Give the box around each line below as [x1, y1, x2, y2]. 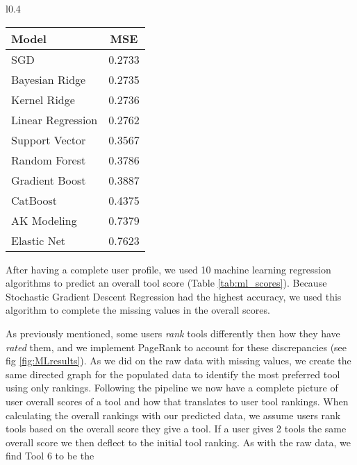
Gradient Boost [11, 171, 86, 188]
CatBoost [11, 192, 58, 208]
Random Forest [11, 151, 86, 168]
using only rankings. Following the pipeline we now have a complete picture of [6, 380, 338, 395]
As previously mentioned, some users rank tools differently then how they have [6, 325, 340, 340]
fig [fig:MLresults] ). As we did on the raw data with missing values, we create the [6, 353, 351, 368]
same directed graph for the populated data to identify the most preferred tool [6, 366, 340, 381]
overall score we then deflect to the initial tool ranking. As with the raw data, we [6, 434, 351, 449]
